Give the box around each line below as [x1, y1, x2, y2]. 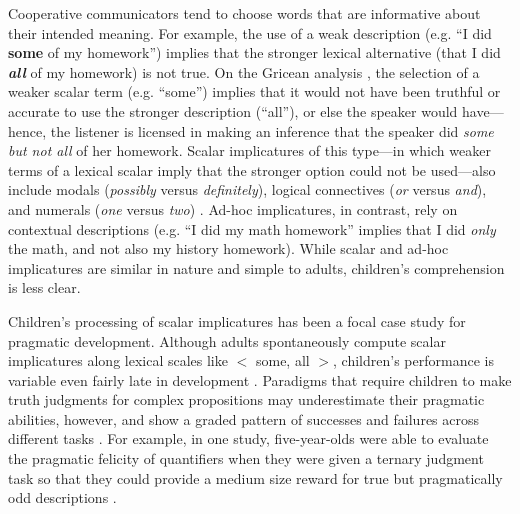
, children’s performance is [333, 350, 494, 371]
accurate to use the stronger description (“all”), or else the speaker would [8, 100, 458, 121]
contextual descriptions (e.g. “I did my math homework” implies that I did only [8, 218, 496, 239]
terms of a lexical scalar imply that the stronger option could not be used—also [8, 159, 496, 180]
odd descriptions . [8, 487, 117, 508]
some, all [255, 350, 310, 371]
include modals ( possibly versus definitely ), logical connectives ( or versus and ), [8, 179, 487, 200]
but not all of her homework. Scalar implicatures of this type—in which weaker [8, 140, 491, 161]
